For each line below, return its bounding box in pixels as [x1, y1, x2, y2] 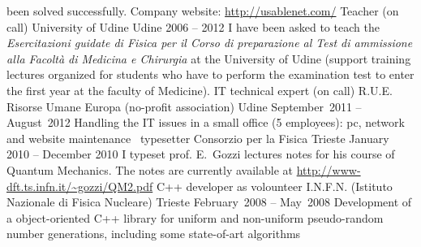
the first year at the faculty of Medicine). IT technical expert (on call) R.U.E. [6, 81, 393, 98]
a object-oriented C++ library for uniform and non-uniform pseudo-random [6, 209, 384, 226]
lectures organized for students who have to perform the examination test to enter [6, 66, 415, 83]
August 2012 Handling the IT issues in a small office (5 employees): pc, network [6, 114, 405, 131]
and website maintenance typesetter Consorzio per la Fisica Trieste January [6, 129, 389, 146]
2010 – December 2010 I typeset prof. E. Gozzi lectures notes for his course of [6, 145, 395, 162]
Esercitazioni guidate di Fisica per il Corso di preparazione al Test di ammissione [6, 34, 413, 51]
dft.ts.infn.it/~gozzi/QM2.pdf [6, 177, 153, 194]
